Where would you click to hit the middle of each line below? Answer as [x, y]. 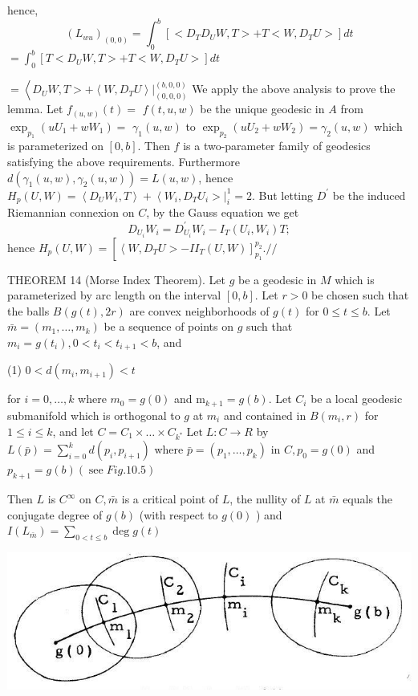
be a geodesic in [277, 279]
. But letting [282, 195]
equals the [368, 499]
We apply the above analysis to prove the [294, 89]
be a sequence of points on [168, 326]
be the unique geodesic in [262, 109]
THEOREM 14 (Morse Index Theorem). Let [116, 279]
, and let [73, 431]
